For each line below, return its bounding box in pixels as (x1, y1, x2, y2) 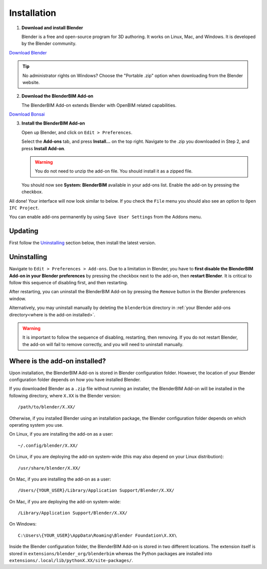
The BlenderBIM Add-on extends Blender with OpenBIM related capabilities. (21, 102, 177, 108)
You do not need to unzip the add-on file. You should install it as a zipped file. (35, 168, 193, 174)
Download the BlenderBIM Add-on (21, 93, 93, 99)
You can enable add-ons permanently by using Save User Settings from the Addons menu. (9, 214, 202, 220)
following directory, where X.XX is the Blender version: (9, 393, 121, 398)
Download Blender (9, 49, 47, 55)
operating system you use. (9, 422, 64, 428)
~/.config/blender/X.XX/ (18, 442, 78, 448)
